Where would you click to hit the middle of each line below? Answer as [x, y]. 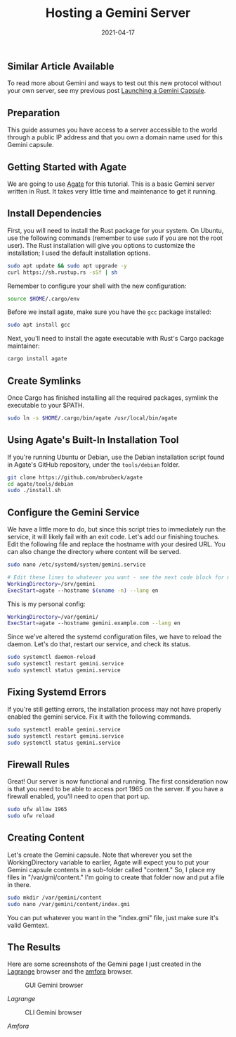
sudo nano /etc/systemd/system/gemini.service [77, 565]
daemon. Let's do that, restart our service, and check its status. [99, 644]
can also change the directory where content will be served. [94, 552]
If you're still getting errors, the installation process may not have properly [114, 709]
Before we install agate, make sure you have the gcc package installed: [110, 312]
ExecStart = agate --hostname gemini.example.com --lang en [94, 623]
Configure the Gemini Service [74, 512]
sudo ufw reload [31, 816]
